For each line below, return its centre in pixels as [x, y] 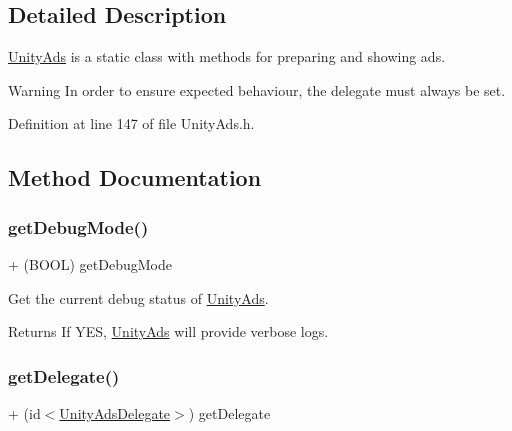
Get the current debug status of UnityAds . [138, 297]
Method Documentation [135, 177]
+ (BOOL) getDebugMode [90, 263]
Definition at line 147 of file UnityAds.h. [131, 123]
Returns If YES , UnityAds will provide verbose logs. [168, 331]
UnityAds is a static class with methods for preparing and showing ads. [227, 56]
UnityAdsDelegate [115, 412]
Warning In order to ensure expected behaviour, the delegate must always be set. [257, 89]
